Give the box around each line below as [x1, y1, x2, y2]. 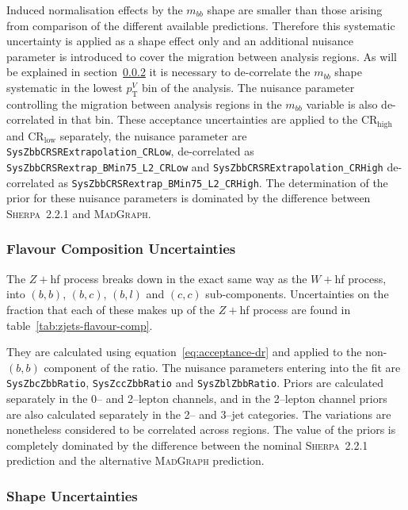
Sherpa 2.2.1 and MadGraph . [6, 205, 151, 221]
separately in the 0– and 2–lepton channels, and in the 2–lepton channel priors [6, 390, 387, 406]
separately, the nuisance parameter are [59, 127, 247, 144]
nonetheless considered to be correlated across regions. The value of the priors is [6, 421, 396, 438]
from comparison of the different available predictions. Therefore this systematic [6, 17, 395, 33]
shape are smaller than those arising [207, 2, 383, 17]
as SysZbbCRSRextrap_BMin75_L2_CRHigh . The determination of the [58, 174, 388, 190]
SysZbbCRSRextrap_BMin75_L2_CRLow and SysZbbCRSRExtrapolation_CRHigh [6, 159, 383, 175]
